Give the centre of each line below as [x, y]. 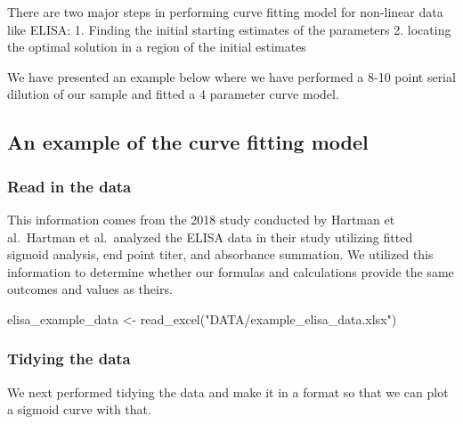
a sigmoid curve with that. [79, 409]
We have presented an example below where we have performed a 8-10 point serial [231, 76]
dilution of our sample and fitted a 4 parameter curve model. [173, 94]
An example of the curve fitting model [188, 142]
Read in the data [69, 186]
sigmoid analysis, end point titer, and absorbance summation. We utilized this [220, 254]
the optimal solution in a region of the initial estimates [157, 47]
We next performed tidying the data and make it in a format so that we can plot [228, 391]
